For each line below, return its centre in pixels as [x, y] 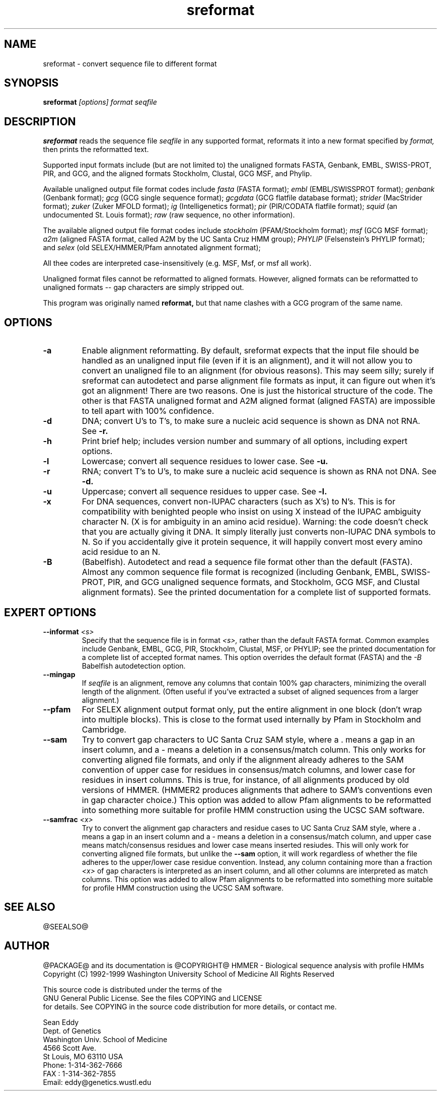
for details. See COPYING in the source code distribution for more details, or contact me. [190, 1006]
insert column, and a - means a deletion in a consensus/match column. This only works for [254, 749]
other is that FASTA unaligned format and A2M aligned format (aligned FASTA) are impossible [259, 401]
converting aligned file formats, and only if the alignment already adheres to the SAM [243, 759]
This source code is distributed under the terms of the [132, 989]
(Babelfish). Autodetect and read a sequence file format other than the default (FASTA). [247, 562]
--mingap [59, 674]
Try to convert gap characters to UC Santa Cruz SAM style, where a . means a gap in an [248, 739]
